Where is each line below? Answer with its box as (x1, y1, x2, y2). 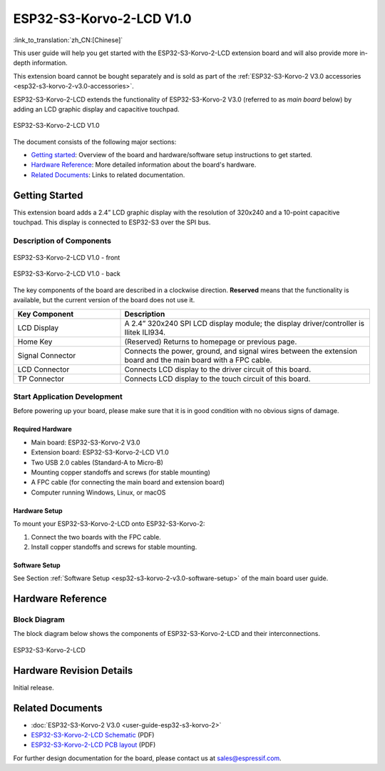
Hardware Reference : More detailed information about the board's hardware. (31, 161, 257, 169)
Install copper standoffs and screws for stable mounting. (31, 542, 197, 551)
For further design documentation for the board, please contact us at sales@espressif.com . (13, 754, 282, 762)
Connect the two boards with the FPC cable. (31, 532, 162, 541)
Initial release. (13, 683, 54, 692)
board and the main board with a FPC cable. (124, 354, 272, 364)
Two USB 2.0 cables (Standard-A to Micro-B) (31, 458, 164, 467)
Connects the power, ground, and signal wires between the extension (124, 346, 358, 356)
